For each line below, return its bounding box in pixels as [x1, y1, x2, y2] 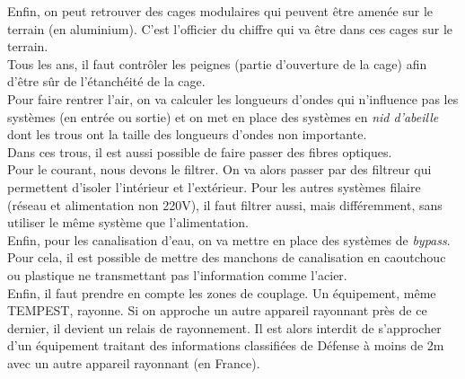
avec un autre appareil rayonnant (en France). [7, 353, 260, 372]
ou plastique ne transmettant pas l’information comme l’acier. [7, 265, 347, 284]
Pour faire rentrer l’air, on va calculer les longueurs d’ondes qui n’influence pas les [7, 89, 459, 108]
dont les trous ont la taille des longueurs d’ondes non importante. [7, 125, 367, 144]
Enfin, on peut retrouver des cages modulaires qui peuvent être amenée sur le [7, 2, 433, 20]
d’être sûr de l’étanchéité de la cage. [7, 72, 206, 91]
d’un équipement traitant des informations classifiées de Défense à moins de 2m [7, 336, 444, 355]
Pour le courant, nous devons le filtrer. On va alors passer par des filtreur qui [7, 160, 432, 179]
